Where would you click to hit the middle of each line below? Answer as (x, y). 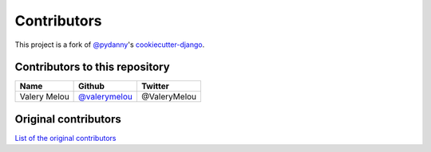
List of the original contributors (65, 138)
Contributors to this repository (93, 67)
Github (92, 86)
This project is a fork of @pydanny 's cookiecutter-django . (110, 45)
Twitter (155, 86)
